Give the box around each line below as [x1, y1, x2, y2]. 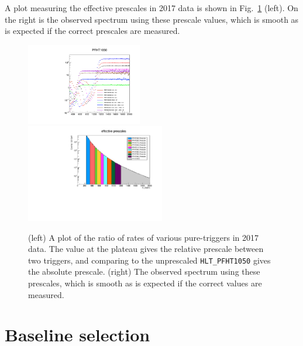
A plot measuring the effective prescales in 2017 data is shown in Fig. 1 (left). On [5, 2, 298, 13]
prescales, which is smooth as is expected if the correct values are [28, 277, 262, 289]
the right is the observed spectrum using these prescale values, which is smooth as [5, 13, 299, 25]
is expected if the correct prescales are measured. [5, 25, 180, 37]
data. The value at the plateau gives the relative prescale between [28, 243, 264, 255]
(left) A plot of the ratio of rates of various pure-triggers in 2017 [28, 231, 259, 243]
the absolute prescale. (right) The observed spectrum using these [28, 265, 260, 278]
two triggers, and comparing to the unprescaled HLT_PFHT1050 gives [28, 254, 271, 266]
